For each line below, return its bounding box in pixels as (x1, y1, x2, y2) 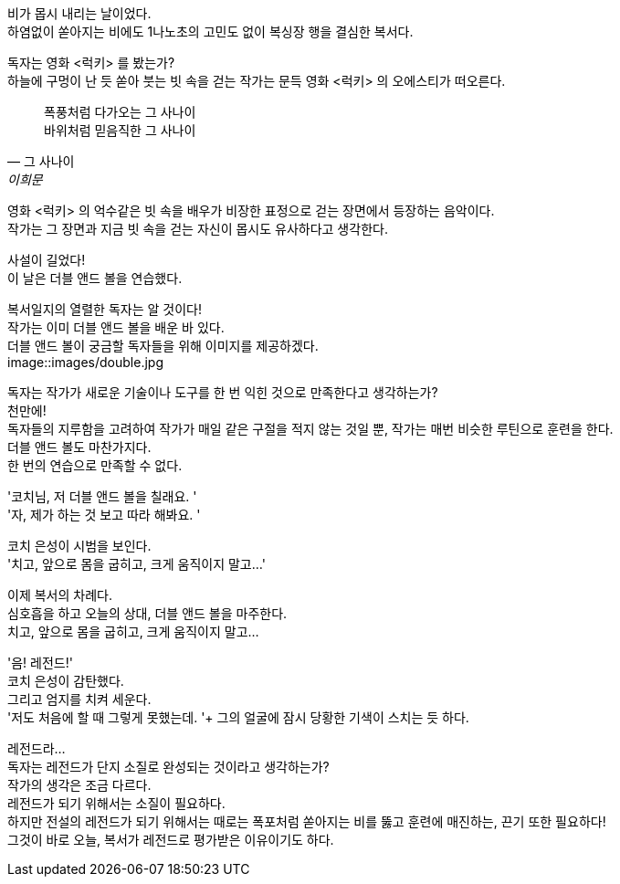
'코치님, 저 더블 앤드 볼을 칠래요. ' (7, 489, 197, 504)
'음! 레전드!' (7, 655, 73, 670)
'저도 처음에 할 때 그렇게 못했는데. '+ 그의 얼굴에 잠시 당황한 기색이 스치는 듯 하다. (7, 710, 469, 725)
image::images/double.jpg (7, 354, 163, 370)
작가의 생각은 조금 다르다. (7, 777, 152, 793)
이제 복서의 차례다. (7, 587, 112, 603)
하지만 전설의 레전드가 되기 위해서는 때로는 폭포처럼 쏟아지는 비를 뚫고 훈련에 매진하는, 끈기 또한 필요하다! (7, 814, 606, 829)
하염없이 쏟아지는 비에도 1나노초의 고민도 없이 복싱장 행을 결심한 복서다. (7, 24, 414, 39)
